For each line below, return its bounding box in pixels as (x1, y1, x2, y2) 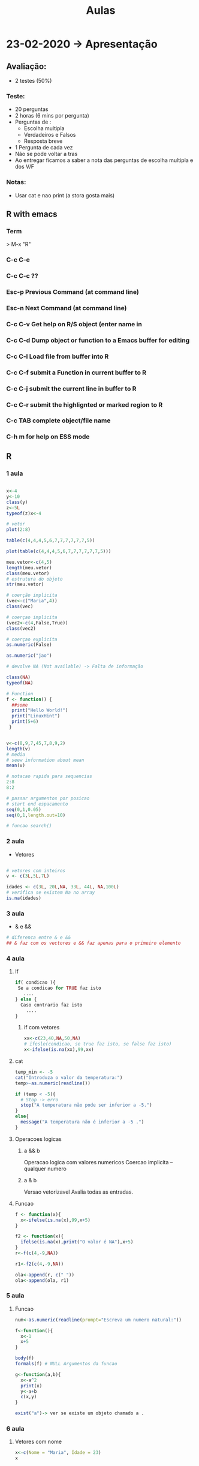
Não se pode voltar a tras (14, 151, 78, 158)
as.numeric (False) (6, 642, 52, 648)
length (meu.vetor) (6, 564, 52, 570)
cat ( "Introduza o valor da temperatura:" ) (14, 1074, 123, 1080)
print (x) (20, 1383, 43, 1389)
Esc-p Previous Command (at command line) (6, 288, 139, 296)
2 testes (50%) (14, 77, 52, 84)
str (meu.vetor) (6, 581, 44, 588)
